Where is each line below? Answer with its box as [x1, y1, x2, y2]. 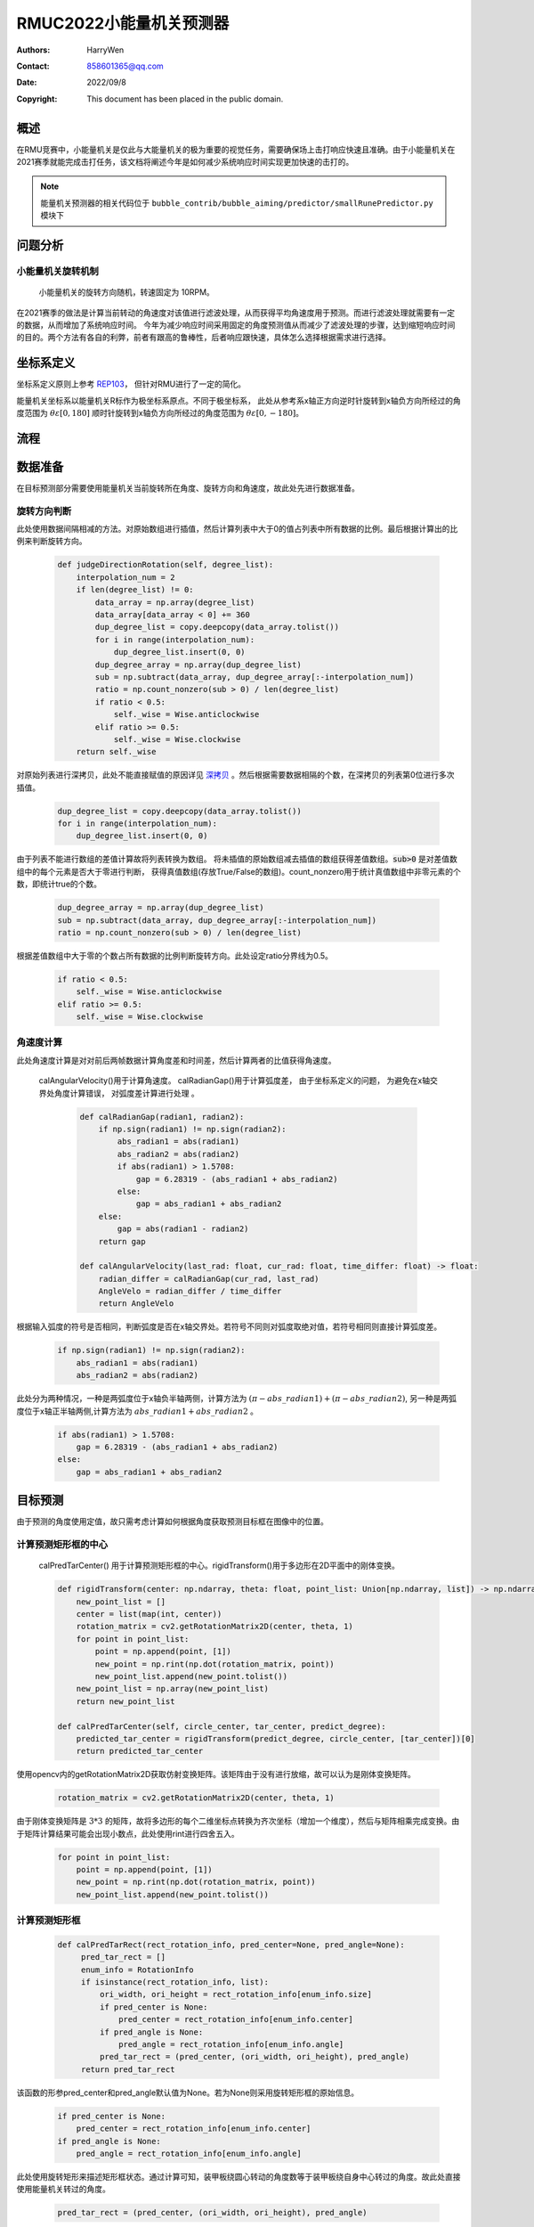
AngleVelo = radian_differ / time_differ [98, 1286, 282, 1296]
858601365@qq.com [86, 61, 164, 71]
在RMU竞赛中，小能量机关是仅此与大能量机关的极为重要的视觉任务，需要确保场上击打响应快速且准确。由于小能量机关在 [16, 143, 456, 155]
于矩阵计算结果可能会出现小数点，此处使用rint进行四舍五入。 [16, 1828, 239, 1839]
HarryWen [86, 45, 125, 55]
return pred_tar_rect [80, 2064, 175, 2075]
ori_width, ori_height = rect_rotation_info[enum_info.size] [99, 1989, 373, 2000]
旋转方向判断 [16, 504, 72, 517]
